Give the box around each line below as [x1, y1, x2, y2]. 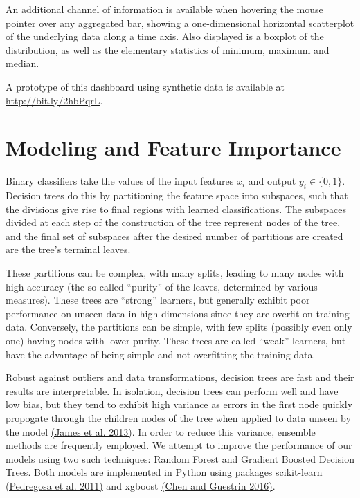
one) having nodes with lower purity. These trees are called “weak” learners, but [6, 333, 346, 348]
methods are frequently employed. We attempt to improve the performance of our [6, 438, 352, 452]
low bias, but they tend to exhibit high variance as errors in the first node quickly [6, 397, 353, 412]
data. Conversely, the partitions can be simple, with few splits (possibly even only [6, 320, 352, 334]
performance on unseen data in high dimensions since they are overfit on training [6, 306, 350, 320]
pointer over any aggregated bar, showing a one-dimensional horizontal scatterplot [6, 15, 354, 30]
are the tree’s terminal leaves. [6, 242, 131, 257]
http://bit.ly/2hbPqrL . [6, 93, 103, 107]
